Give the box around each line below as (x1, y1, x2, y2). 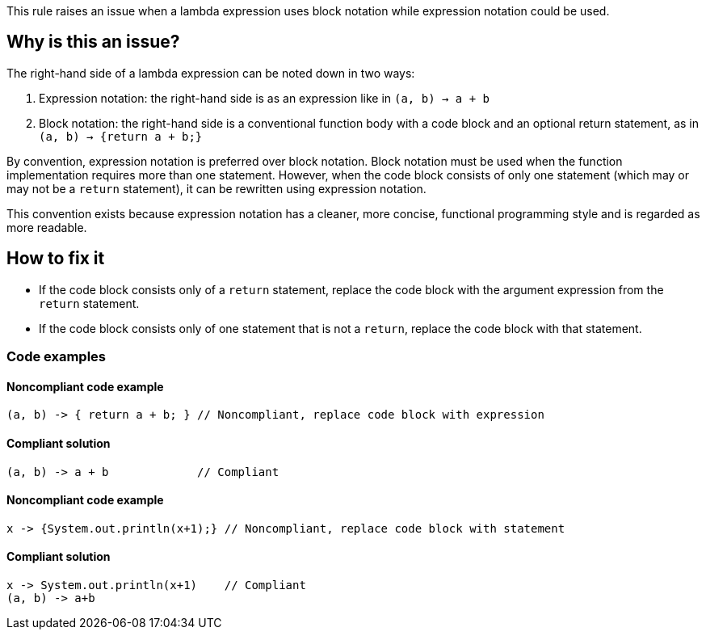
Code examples (6, 348, 107, 365)
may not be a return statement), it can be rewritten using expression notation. (6, 181, 427, 196)
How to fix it (6, 248, 105, 269)
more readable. (6, 220, 87, 234)
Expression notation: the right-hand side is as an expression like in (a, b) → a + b (39, 91, 490, 105)
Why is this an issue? (6, 32, 180, 53)
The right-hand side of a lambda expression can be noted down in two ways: (6, 65, 415, 80)
